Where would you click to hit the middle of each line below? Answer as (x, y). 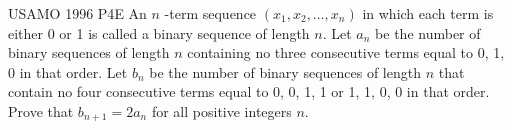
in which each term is (428, 13)
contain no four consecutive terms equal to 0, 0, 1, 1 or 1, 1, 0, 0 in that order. (249, 91)
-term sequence (210, 13)
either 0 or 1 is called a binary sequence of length (159, 32)
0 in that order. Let (68, 71)
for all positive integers (221, 110)
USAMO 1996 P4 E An (77, 13)
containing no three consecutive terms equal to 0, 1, (346, 52)
